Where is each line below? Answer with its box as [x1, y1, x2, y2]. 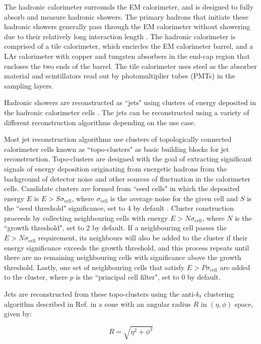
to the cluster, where [4, 272, 68, 282]
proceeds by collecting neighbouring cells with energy [4, 212, 168, 223]
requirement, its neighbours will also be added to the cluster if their [38, 232, 247, 243]
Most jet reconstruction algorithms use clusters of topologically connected [4, 134, 232, 144]
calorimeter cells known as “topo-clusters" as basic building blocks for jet [4, 143, 229, 154]
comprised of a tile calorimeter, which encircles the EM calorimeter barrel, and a [4, 41, 253, 51]
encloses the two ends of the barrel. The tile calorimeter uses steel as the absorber [4, 60, 257, 71]
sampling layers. [4, 80, 53, 91]
